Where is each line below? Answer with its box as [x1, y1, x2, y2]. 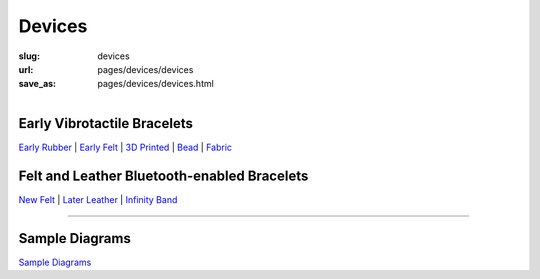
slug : [18, 50, 40, 62]
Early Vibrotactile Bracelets [18, 115, 194, 132]
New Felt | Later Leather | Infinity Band [18, 193, 178, 205]
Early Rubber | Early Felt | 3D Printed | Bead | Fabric [18, 141, 233, 153]
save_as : [18, 78, 57, 90]
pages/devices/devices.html [97, 78, 214, 90]
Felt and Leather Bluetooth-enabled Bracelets [18, 167, 309, 184]
